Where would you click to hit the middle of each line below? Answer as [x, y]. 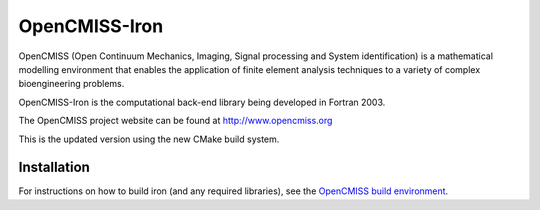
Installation [54, 167]
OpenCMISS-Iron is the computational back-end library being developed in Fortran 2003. [202, 102]
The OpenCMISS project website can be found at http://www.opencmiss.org [175, 121]
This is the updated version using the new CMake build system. [149, 139]
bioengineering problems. [71, 84]
